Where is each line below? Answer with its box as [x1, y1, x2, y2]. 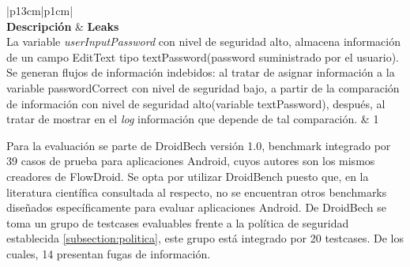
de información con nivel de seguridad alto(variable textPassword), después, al [6, 95, 386, 111]
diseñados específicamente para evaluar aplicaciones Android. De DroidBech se [6, 199, 386, 216]
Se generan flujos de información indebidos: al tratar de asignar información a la [6, 64, 395, 81]
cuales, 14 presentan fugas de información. [6, 245, 211, 261]
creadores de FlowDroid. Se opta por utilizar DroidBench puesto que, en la [6, 167, 369, 184]
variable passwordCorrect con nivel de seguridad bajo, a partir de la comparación [6, 79, 400, 96]
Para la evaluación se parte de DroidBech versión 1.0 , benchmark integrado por [6, 137, 391, 153]
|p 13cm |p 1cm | [6, 2, 73, 18]
